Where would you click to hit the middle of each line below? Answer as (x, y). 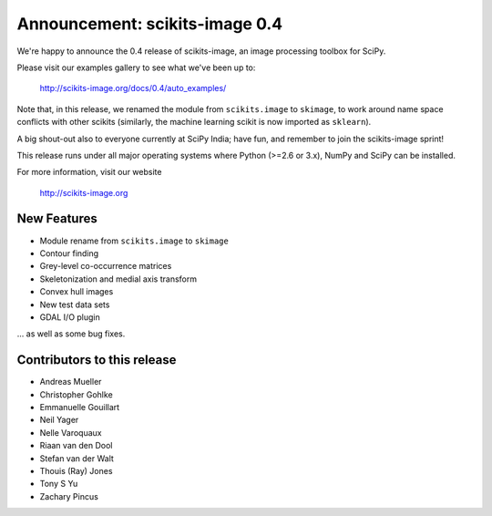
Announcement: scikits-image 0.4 (150, 24)
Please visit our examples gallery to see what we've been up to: (136, 67)
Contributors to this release (97, 360)
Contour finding (69, 253)
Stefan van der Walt (77, 458)
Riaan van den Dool (76, 446)
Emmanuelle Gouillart (80, 407)
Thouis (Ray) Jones (76, 470)
